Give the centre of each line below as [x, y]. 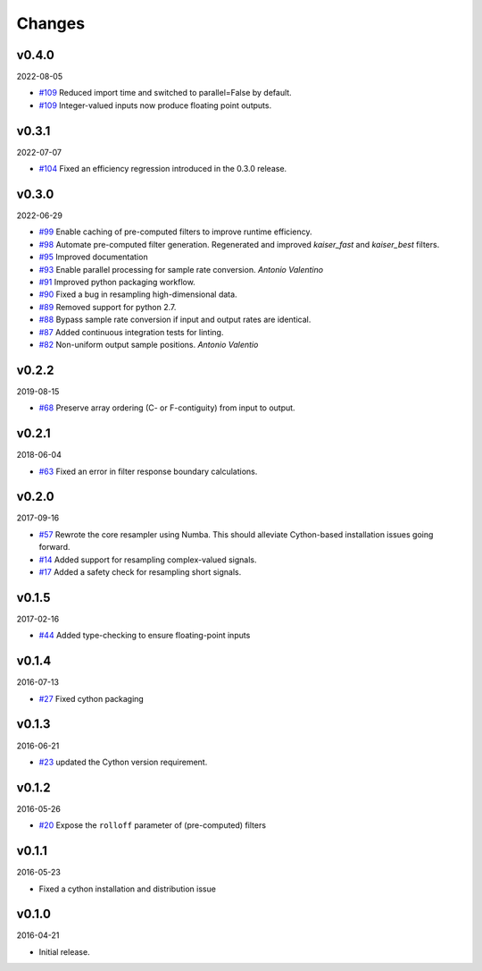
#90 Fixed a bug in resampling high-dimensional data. [138, 294]
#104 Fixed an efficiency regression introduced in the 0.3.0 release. [163, 169]
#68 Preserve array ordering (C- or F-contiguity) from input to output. [167, 408]
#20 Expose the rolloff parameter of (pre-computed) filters [153, 825]
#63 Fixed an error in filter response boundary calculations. [148, 471]
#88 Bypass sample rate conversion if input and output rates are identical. [175, 320]
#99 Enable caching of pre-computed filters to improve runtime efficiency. [175, 232]
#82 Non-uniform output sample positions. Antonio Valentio [149, 344]
